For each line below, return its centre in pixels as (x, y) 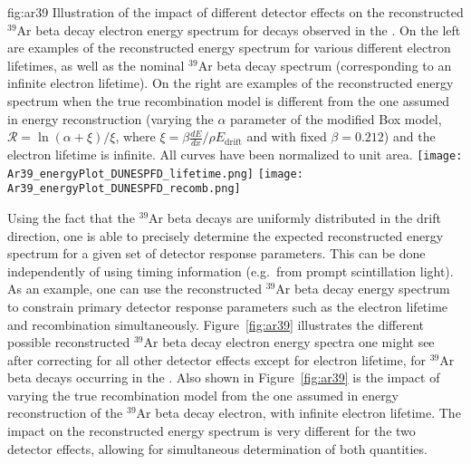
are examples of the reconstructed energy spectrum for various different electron (229, 48)
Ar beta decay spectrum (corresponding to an (325, 65)
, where (135, 136)
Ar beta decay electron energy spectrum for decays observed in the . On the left (239, 29)
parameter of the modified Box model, (336, 118)
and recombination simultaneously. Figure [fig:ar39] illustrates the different (216, 324)
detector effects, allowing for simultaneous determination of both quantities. (217, 448)
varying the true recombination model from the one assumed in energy (203, 395)
